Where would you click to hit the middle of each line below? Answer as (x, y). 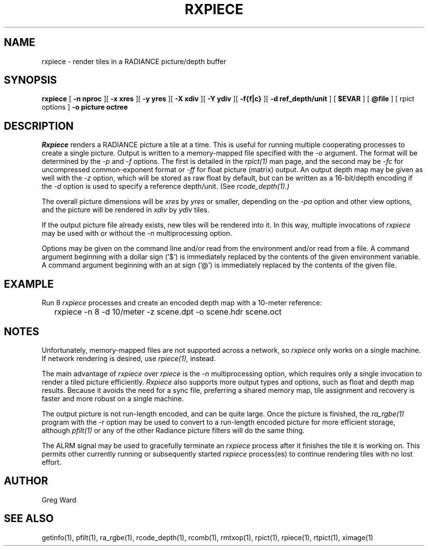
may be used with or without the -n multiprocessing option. (137, 233)
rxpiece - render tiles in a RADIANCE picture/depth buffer (134, 61)
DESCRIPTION (39, 126)
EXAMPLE (29, 284)
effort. (52, 462)
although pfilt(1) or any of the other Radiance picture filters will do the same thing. (173, 430)
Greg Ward (59, 500)
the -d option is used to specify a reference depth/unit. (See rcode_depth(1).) (166, 186)
